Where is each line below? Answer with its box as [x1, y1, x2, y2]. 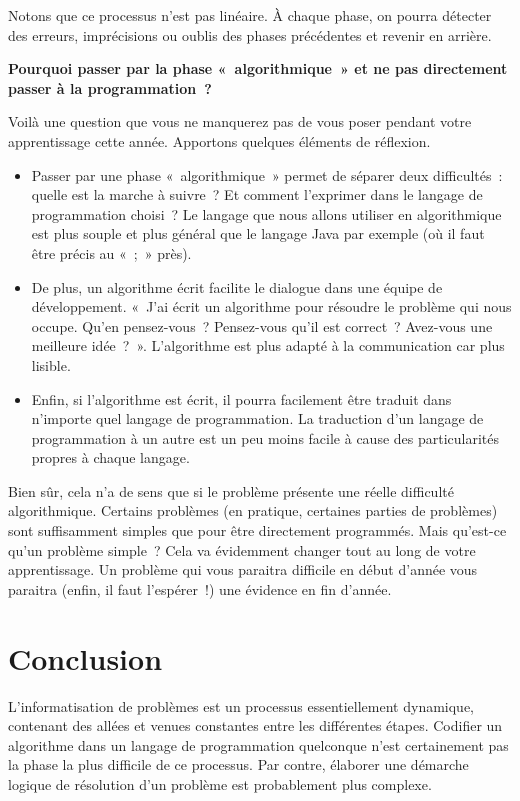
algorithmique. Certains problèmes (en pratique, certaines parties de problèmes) [8, 500, 498, 521]
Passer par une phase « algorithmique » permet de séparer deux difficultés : [31, 164, 503, 185]
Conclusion [8, 637, 163, 678]
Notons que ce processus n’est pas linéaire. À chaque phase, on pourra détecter [8, 5, 492, 25]
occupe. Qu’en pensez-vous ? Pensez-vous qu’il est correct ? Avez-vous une [31, 315, 493, 336]
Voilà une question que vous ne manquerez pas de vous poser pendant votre [8, 111, 472, 132]
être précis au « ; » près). [31, 242, 192, 263]
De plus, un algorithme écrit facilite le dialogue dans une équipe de [31, 276, 443, 297]
